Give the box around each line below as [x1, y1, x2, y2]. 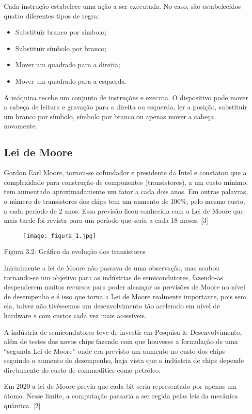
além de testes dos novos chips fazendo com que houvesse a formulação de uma [4, 336, 238, 346]
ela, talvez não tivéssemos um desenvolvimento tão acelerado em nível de [4, 301, 220, 311]
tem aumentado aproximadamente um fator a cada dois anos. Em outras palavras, [4, 186, 248, 197]
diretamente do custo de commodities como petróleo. [4, 364, 161, 375]
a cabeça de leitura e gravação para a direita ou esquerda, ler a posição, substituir [4, 102, 247, 112]
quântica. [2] [4, 400, 41, 410]
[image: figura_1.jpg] [23, 232, 96, 239]
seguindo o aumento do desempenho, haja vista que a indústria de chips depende [4, 355, 244, 365]
